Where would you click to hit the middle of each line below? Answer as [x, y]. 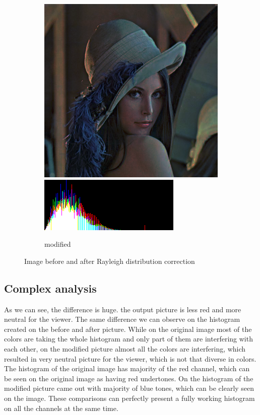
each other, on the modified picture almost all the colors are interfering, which [125, 348]
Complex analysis [50, 288]
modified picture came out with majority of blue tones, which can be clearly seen [129, 388]
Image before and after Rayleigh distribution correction [110, 261]
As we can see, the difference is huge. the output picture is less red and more [123, 309]
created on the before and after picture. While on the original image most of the [128, 329]
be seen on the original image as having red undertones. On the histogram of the [129, 378]
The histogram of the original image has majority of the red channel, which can [127, 368]
